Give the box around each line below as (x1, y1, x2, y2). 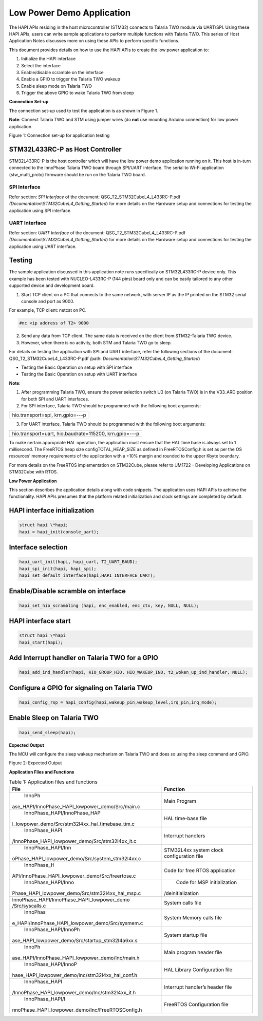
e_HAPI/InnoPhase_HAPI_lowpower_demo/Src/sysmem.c (12, 920, 143, 926)
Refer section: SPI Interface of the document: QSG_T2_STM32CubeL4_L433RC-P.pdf (9, 194, 181, 200)
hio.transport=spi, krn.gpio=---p (12, 412, 86, 418)
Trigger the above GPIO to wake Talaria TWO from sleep (21, 90, 134, 96)
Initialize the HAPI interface (21, 56, 76, 62)
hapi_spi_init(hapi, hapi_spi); (19, 566, 97, 571)
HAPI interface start (9, 617, 71, 625)
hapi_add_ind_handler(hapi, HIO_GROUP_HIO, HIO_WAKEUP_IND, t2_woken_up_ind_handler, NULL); (19, 670, 248, 675)
